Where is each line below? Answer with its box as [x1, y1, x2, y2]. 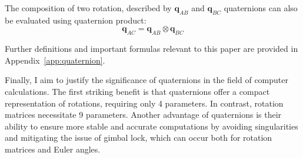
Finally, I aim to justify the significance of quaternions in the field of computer [5, 74, 288, 86]
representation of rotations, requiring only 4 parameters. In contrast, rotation [5, 97, 284, 109]
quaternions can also [224, 2, 298, 14]
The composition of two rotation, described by [5, 2, 172, 14]
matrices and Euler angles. [5, 143, 101, 155]
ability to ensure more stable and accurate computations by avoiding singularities [5, 120, 298, 132]
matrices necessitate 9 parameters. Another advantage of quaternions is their [5, 108, 282, 121]
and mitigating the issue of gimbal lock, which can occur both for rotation [5, 131, 272, 144]
